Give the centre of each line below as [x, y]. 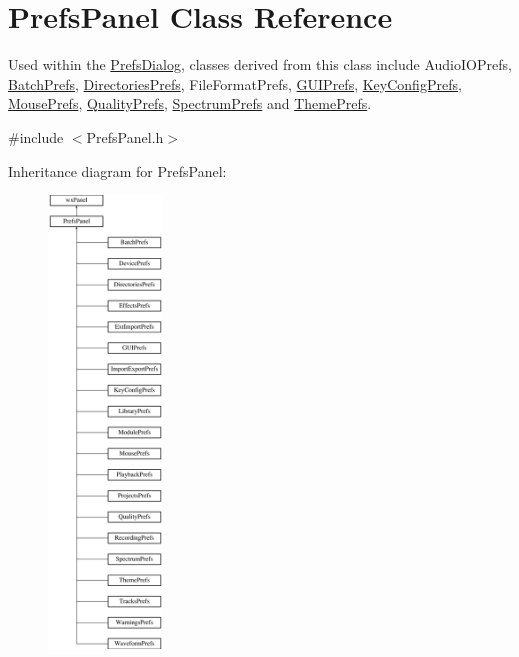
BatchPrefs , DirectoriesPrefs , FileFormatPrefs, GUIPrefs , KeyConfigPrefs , [235, 83]
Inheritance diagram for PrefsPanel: [117, 170]
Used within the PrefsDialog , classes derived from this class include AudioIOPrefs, [260, 64]
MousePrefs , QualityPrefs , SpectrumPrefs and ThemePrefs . [190, 103]
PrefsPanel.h [125, 136]
